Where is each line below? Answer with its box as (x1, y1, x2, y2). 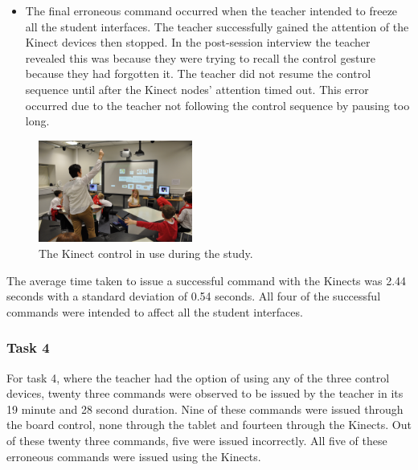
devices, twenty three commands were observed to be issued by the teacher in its (6, 385, 404, 402)
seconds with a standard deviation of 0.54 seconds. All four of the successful (6, 288, 381, 304)
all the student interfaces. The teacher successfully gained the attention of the (25, 18, 409, 35)
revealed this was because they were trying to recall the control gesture (25, 49, 376, 66)
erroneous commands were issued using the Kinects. (6, 448, 261, 464)
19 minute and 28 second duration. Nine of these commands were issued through (6, 400, 404, 417)
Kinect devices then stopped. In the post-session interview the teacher (25, 34, 371, 51)
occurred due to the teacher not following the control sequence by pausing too (25, 96, 410, 113)
